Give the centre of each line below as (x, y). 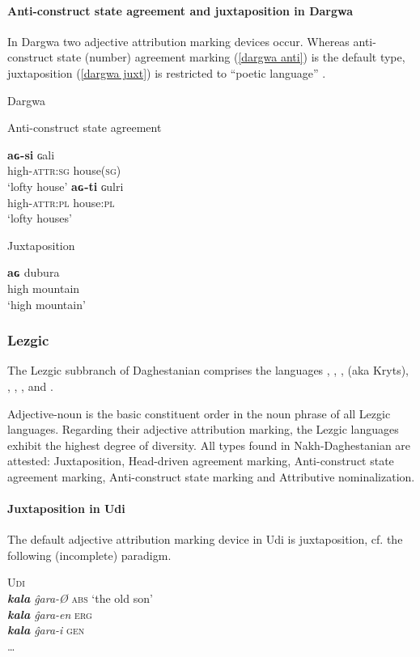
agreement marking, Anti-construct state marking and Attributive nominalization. (211, 476)
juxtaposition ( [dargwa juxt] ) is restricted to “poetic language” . (167, 72)
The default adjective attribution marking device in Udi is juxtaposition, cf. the (205, 539)
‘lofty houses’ (40, 218)
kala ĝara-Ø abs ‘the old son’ (80, 598)
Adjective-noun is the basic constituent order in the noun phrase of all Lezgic (199, 413)
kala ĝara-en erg (50, 614)
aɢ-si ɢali (31, 154)
